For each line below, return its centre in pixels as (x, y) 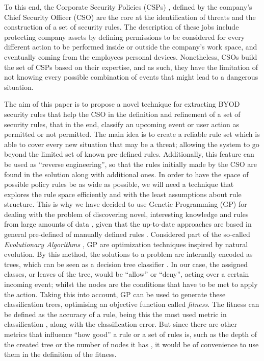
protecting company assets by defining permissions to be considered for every (125, 37)
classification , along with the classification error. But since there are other (121, 324)
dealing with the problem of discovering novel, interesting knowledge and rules (126, 214)
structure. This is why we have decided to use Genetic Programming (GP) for (126, 204)
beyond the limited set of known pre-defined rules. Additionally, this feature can (129, 154)
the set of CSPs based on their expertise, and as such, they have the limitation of (131, 67)
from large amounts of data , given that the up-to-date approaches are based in (128, 224)
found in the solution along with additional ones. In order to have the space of (126, 174)
